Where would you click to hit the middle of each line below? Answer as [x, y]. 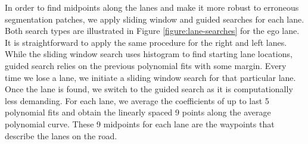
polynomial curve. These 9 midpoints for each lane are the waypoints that [140, 123]
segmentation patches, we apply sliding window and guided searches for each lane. [155, 19]
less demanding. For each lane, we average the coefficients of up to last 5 [137, 100]
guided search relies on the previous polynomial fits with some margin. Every [146, 65]
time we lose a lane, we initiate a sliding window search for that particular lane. [150, 77]
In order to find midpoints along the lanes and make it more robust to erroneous [152, 7]
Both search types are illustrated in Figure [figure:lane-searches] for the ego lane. [152, 31]
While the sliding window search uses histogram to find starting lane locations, [149, 54]
